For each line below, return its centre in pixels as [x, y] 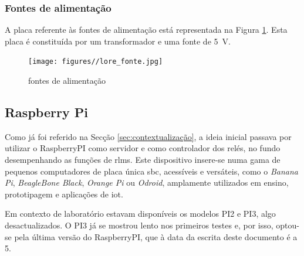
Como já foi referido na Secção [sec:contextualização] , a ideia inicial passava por [148, 136]
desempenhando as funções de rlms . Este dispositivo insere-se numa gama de [143, 160]
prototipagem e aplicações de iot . [64, 194]
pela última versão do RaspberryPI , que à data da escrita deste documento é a [156, 236]
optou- [288, 225]
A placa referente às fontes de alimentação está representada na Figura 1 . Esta [146, 30]
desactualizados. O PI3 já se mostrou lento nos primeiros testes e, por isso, [139, 225]
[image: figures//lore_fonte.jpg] [96, 62]
